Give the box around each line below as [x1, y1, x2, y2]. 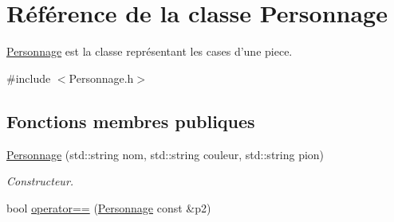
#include [6, 69, 51, 86]
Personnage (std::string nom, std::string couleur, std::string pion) [6, 146, 325, 162]
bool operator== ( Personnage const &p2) [6, 199, 211, 216]
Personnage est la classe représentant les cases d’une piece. [6, 43, 293, 60]
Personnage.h [69, 69, 134, 86]
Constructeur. [6, 173, 74, 189]
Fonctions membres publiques [6, 108, 255, 133]
